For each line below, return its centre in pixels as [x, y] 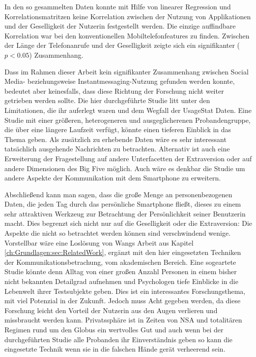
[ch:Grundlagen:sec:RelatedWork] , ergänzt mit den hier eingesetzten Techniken [123, 252]
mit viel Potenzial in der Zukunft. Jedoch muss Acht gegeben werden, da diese [123, 301]
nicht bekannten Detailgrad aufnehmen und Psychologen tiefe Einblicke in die [121, 281]
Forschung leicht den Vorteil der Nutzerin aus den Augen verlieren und [111, 310]
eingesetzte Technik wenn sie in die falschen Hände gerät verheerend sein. [115, 349]
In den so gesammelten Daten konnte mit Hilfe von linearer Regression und [118, 6]
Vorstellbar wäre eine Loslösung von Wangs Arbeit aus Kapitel [99, 242]
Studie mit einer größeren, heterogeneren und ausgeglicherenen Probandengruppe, [128, 120]
